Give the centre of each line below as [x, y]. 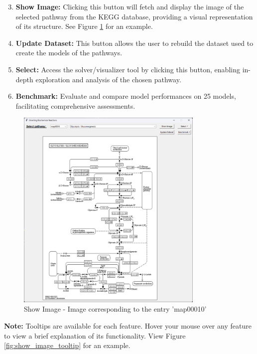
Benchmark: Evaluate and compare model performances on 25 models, [126, 96]
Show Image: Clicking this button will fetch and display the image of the [130, 6]
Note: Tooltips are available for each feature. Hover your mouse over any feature [128, 326]
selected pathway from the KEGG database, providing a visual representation [134, 16]
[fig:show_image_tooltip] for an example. [67, 345]
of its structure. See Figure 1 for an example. [84, 26]
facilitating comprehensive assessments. [75, 105]
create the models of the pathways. [69, 53]
